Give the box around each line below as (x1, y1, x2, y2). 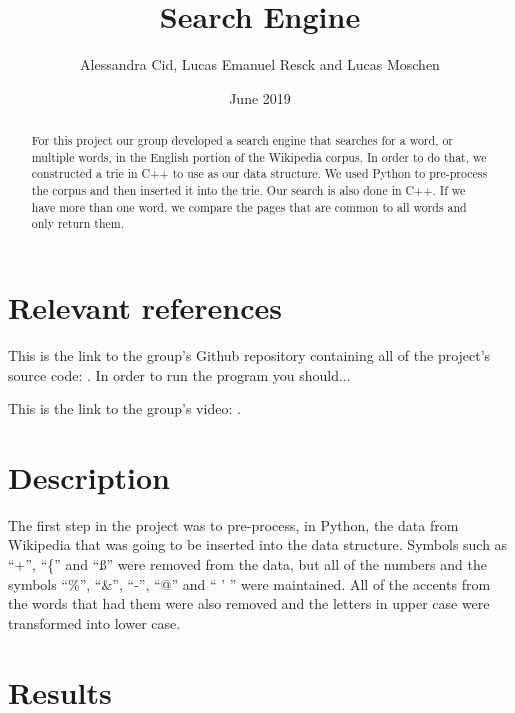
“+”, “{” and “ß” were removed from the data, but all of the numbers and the (8, 554, 487, 575)
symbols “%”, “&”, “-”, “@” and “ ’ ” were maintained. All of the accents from (8, 573, 491, 594)
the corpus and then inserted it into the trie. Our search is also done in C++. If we (31, 182, 466, 199)
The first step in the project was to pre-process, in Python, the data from (8, 514, 459, 535)
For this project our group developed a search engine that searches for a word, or (31, 132, 453, 149)
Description (8, 456, 171, 497)
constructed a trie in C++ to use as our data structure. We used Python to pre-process (31, 165, 488, 182)
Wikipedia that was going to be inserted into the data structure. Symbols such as (8, 534, 508, 555)
